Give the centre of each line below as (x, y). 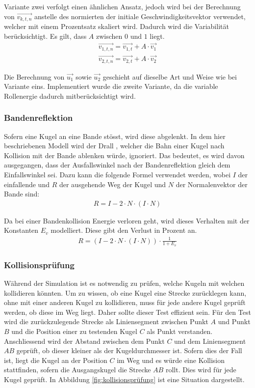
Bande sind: (22, 194)
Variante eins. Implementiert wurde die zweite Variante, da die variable (111, 86)
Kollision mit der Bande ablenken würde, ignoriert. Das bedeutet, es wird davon (124, 155)
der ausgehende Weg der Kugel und (113, 184)
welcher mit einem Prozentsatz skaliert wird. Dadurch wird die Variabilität (116, 26)
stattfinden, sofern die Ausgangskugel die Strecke (77, 370)
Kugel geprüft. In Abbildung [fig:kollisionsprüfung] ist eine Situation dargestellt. (124, 379)
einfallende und (27, 184)
